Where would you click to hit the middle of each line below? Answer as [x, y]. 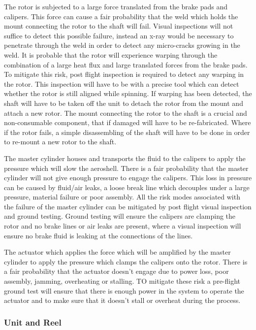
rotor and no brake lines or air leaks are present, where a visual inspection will [123, 226]
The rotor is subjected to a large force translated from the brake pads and [116, 6]
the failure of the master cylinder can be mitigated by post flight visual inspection [128, 206]
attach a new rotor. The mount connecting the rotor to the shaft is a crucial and [126, 113]
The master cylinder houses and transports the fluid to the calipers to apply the [125, 158]
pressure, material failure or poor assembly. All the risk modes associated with [122, 197]
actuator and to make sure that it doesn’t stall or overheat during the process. [122, 300]
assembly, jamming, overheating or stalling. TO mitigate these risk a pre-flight [122, 281]
